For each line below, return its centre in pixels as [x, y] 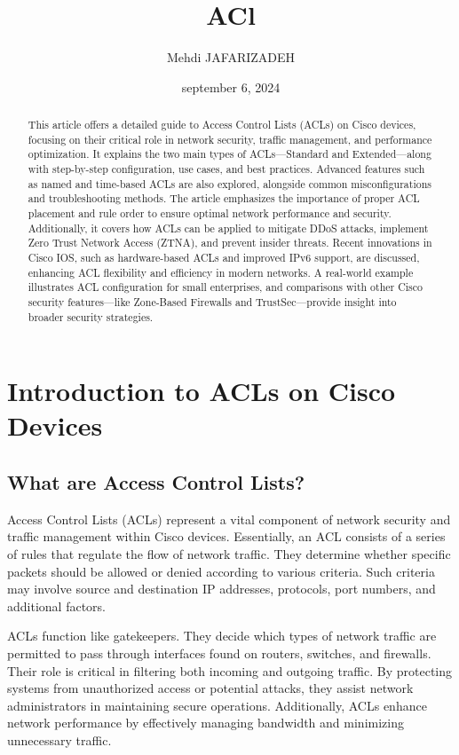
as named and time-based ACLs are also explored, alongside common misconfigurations [229, 183]
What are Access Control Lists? [156, 482]
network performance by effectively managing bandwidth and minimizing [206, 723]
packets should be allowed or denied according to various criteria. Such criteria [221, 571]
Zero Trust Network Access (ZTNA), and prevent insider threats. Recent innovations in [230, 243]
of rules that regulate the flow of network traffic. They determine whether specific [229, 554]
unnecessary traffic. [59, 740]
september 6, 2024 [231, 87]
